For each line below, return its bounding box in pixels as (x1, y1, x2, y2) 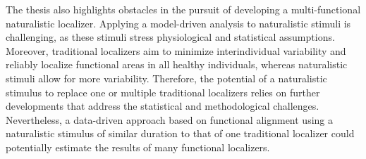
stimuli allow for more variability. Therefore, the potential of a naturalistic (6, 70, 327, 85)
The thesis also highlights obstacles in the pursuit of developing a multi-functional (6, 2, 361, 16)
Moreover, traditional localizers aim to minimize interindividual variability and (6, 43, 346, 58)
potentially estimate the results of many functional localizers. (6, 139, 270, 154)
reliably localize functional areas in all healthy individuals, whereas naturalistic (6, 57, 348, 72)
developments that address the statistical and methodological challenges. (6, 98, 319, 113)
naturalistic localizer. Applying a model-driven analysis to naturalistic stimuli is (6, 15, 351, 30)
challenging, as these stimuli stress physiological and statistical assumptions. (6, 30, 335, 44)
